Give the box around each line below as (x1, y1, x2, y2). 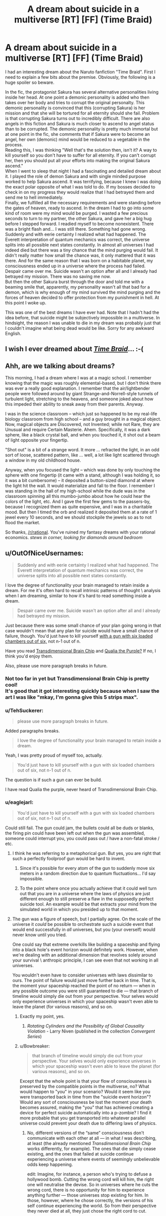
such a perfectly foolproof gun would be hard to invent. (12, 855, 125, 861)
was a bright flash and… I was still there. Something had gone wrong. (5, 226, 147, 232)
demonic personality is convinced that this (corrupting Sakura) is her (5, 105, 145, 111)
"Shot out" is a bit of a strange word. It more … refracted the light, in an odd (5, 447, 160, 453)
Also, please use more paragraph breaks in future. (5, 663, 108, 669)
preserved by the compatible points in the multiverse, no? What (19, 1084, 150, 1090)
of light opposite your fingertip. (5, 437, 69, 443)
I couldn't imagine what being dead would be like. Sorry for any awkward (5, 325, 155, 331)
